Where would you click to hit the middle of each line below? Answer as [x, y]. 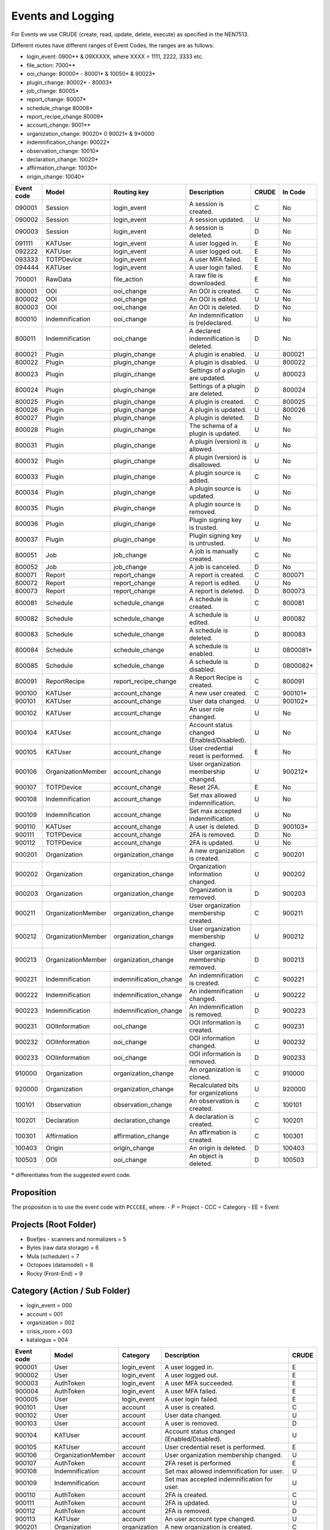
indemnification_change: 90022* [68, 142]
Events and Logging [63, 16]
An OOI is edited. [214, 299]
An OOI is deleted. [215, 307]
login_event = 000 [50, 1305]
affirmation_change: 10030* [62, 168]
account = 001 [45, 1314]
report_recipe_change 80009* [65, 117]
